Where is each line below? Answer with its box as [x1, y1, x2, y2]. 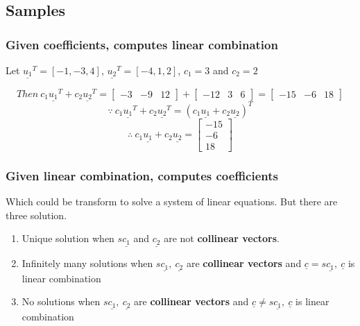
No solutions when [22, 294, 101, 309]
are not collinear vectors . [164, 231, 280, 246]
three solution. [6, 207, 67, 222]
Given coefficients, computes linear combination [6, 35, 278, 53]
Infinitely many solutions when [22, 256, 153, 271]
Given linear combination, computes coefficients [6, 166, 278, 184]
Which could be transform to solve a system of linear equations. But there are [6, 194, 338, 209]
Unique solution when [22, 231, 114, 246]
